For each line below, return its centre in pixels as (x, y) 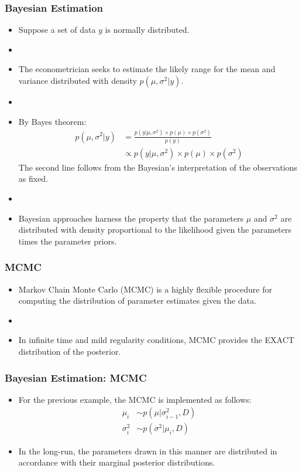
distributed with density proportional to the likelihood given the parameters (155, 230)
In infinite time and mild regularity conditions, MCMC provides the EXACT (156, 340)
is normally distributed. (147, 30)
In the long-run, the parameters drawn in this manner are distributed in (148, 451)
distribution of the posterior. (70, 352)
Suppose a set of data (57, 30)
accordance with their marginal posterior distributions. (117, 462)
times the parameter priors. (68, 241)
